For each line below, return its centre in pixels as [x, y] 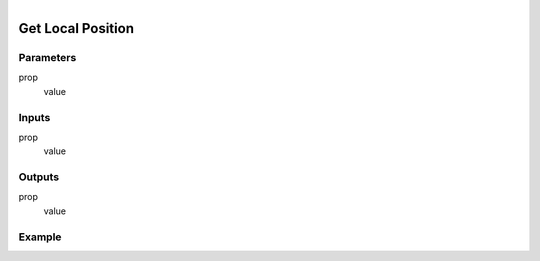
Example [40, 237]
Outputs [39, 177]
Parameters [47, 57]
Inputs [34, 117]
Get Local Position [76, 28]
